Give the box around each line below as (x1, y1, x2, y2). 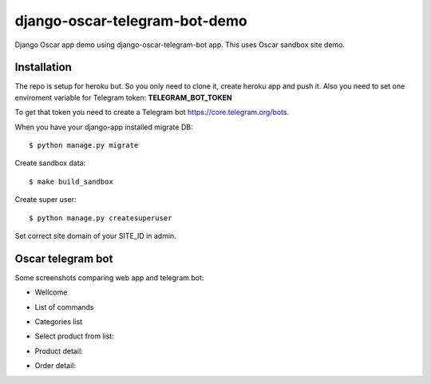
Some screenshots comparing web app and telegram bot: (14, 272, 204, 283)
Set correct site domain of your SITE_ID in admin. (14, 231, 177, 240)
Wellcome (34, 287, 68, 297)
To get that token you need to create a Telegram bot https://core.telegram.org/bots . (14, 108, 290, 117)
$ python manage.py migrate (29, 141, 139, 150)
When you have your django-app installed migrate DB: (14, 122, 193, 132)
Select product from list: (34, 331, 115, 341)
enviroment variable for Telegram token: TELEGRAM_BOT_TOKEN (14, 93, 232, 102)
